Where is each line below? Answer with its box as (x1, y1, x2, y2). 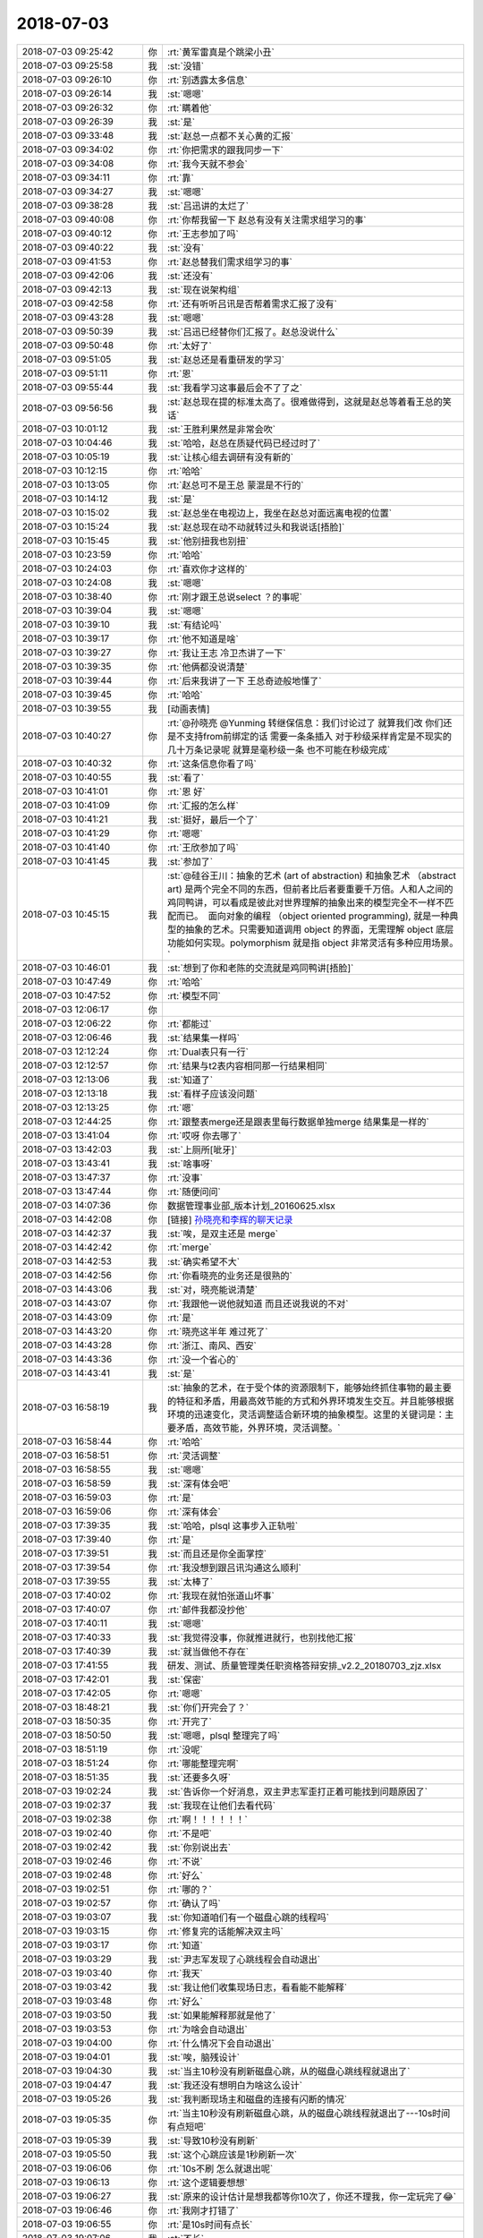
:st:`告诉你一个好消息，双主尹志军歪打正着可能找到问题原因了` (166, 1785, 428, 1798)
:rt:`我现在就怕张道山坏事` (166, 1589, 275, 1602)
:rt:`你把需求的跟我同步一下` (166, 143, 284, 156)
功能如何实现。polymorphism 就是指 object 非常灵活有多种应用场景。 (166, 936, 459, 949)
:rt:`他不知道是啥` (166, 632, 239, 645)
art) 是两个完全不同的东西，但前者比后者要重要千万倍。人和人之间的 (166, 883, 453, 895)
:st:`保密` (166, 1673, 205, 1686)
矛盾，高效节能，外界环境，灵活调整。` (175, 1422, 341, 1434)
